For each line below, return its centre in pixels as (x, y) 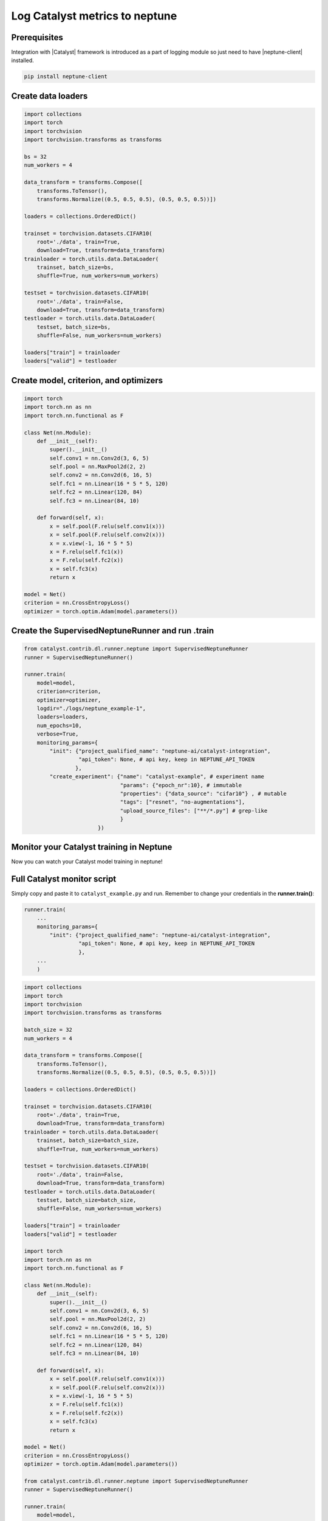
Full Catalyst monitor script (64, 879)
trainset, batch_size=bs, (75, 267)
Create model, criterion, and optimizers (87, 380)
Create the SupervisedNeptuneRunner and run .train (113, 631)
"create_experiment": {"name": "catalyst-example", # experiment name (157, 777)
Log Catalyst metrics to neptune (94, 16)
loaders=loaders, (63, 717)
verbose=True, (58, 734)
